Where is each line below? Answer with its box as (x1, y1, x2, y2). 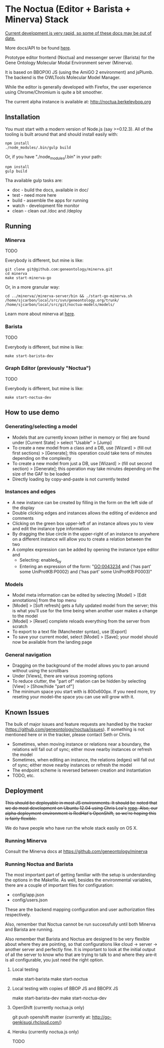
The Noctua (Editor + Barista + (5, 3, 131, 15)
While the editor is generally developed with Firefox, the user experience (5, 84, 152, 90)
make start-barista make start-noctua (12, 976, 88, 982)
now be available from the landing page (12, 639, 92, 645)
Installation (5, 113, 40, 121)
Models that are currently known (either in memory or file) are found (12, 434, 150, 440)
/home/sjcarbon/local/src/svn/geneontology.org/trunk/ (5, 298, 119, 303)
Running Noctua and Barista (5, 861, 73, 868)
